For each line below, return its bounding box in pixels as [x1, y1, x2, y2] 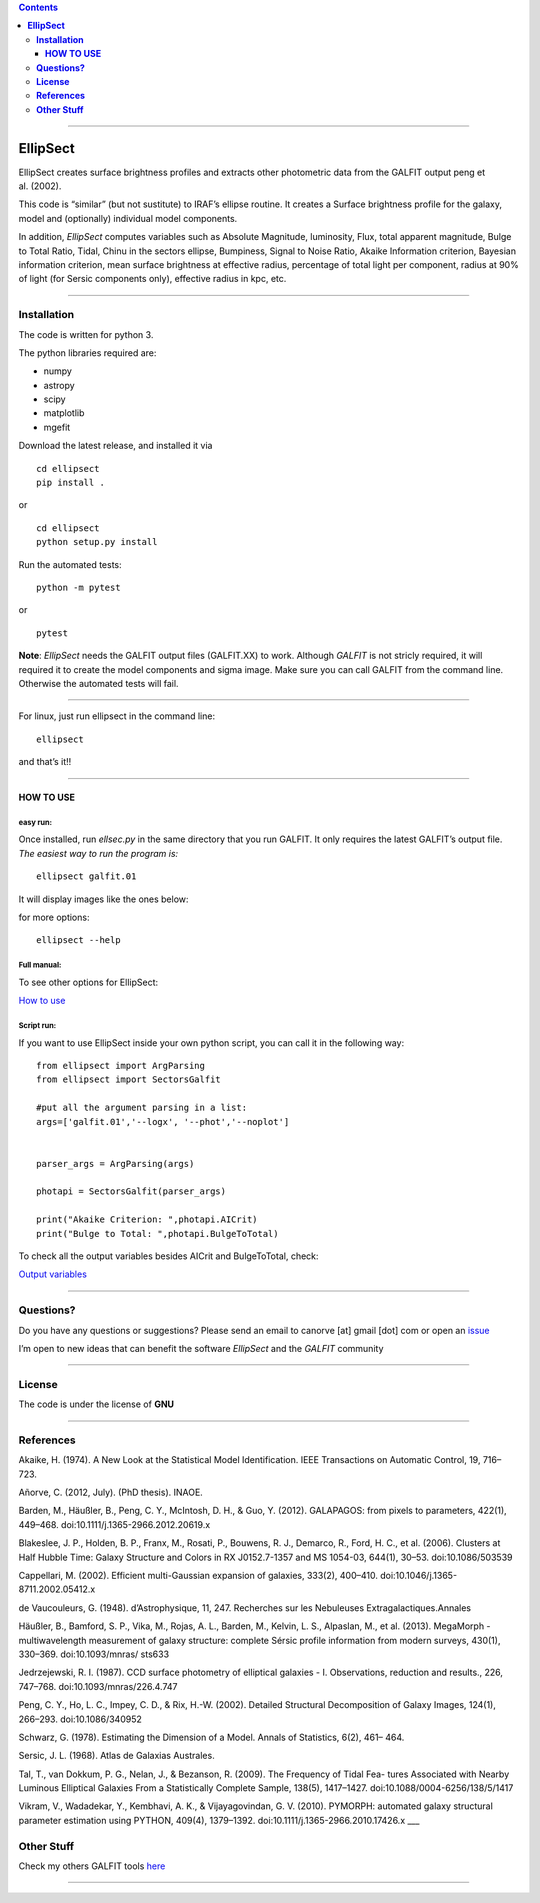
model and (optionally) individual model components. [18, 212, 238, 224]
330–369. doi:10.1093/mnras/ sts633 [18, 1648, 170, 1660]
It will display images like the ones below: [18, 893, 189, 905]
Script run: [18, 1020, 57, 1030]
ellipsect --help [36, 935, 121, 946]
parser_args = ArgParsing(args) [36, 1158, 195, 1169]
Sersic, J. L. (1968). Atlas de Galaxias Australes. [18, 1750, 215, 1762]
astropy [43, 379, 75, 391]
